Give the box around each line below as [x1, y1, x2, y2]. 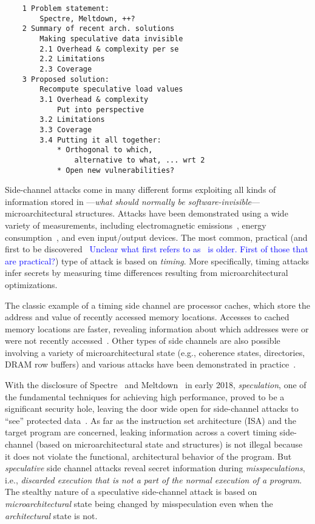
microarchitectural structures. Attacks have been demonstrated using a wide [5, 207, 288, 220]
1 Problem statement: [22, 4, 109, 13]
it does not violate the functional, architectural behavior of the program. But [5, 449, 292, 462]
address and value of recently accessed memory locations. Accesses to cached [5, 311, 290, 323]
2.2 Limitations [39, 55, 105, 64]
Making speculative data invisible [39, 34, 183, 43]
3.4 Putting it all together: [39, 135, 161, 144]
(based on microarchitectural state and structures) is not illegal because [35, 438, 303, 451]
